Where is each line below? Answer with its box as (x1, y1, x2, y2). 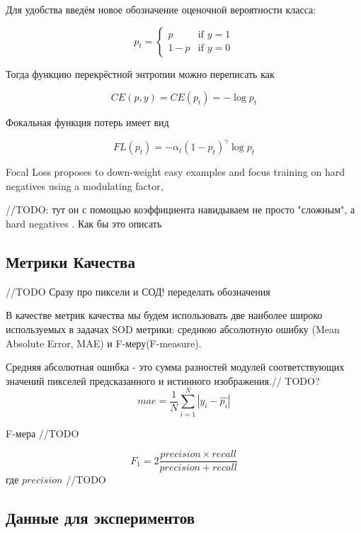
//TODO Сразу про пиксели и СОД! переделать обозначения (6, 284, 270, 298)
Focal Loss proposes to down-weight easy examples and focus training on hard (6, 164, 345, 179)
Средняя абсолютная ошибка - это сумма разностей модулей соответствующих (6, 359, 345, 374)
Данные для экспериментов (6, 507, 195, 529)
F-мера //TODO (6, 425, 79, 440)
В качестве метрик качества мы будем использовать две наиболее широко (6, 308, 323, 322)
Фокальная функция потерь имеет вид (6, 115, 169, 130)
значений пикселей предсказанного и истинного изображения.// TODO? (6, 373, 320, 388)
